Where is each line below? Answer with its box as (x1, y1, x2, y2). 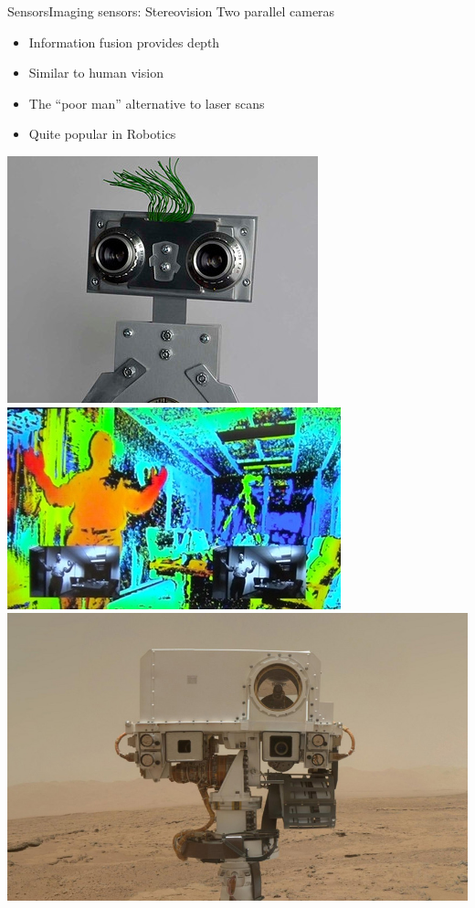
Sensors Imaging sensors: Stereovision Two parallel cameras (7, 2, 335, 20)
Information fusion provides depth (28, 32, 220, 51)
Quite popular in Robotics (28, 124, 176, 143)
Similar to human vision (28, 63, 164, 82)
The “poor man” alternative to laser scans (28, 93, 265, 112)
